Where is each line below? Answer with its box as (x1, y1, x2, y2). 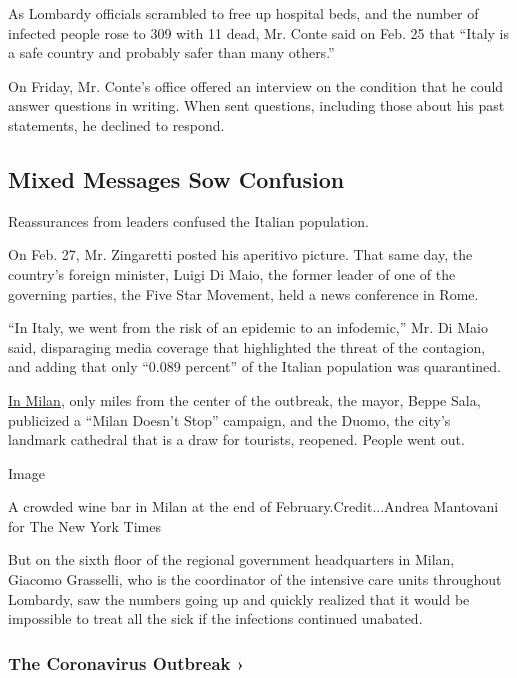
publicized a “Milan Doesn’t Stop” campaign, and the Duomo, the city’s (8, 409, 451, 430)
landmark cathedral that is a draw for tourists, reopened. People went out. (8, 429, 465, 450)
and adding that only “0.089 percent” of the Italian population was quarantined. (8, 356, 501, 377)
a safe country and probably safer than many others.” (8, 42, 335, 63)
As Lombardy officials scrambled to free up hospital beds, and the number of (8, 3, 479, 23)
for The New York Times (8, 515, 161, 536)
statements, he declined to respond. (8, 114, 225, 135)
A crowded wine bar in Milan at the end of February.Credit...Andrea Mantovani (8, 496, 499, 517)
